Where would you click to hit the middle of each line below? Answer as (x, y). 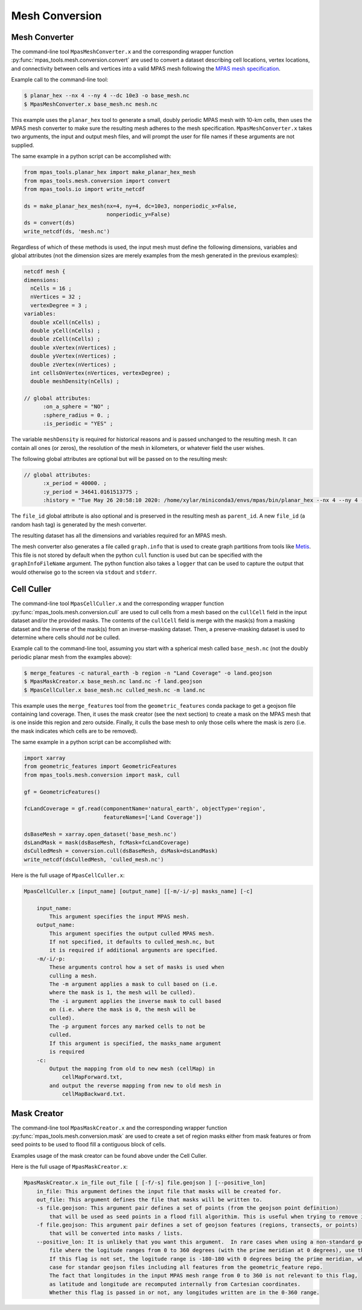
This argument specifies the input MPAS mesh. (119, 916)
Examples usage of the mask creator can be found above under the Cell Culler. (109, 1155)
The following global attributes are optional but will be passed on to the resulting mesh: (119, 459)
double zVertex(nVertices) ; (74, 364)
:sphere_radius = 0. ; (77, 415)
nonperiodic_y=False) (138, 215)
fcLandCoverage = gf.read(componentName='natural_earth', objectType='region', (145, 809)
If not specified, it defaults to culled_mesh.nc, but (132, 942)
